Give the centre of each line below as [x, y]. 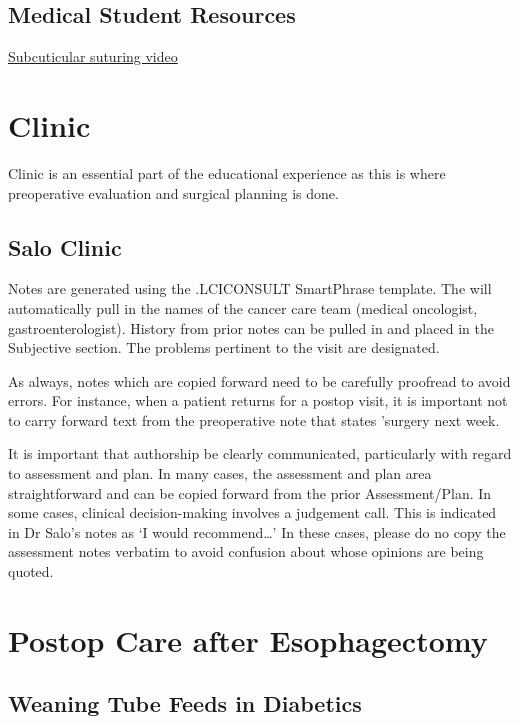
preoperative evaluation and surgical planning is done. [173, 192]
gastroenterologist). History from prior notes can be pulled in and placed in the [251, 327]
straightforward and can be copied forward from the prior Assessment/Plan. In [250, 492]
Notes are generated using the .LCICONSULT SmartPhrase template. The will [250, 288]
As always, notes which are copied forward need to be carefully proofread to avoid [259, 380]
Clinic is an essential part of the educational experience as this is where [227, 172]
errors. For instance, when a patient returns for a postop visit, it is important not [258, 400]
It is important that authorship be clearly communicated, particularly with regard [260, 453]
